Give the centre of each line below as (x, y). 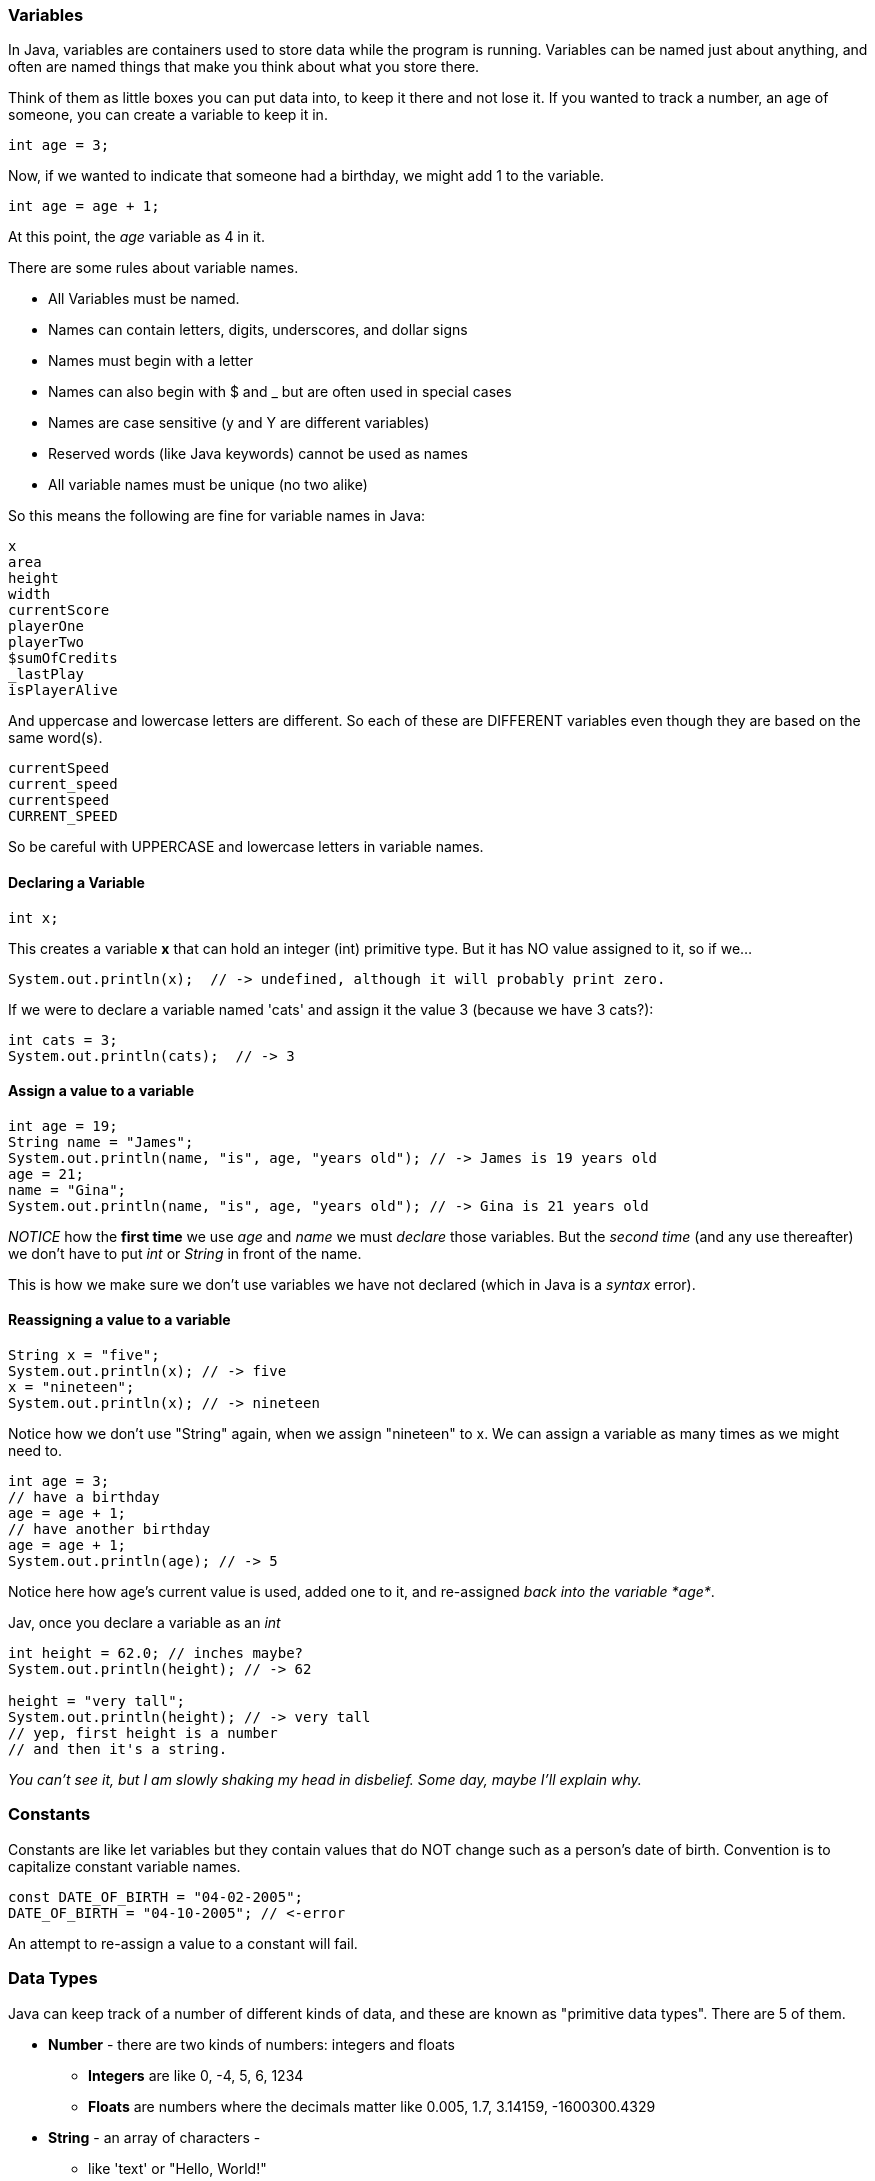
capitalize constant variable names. (124, 1866)
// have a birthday (84, 1497)
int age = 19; (63, 1125)
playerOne (46, 626)
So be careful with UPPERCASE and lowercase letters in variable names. (246, 847)
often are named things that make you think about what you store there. (244, 67)
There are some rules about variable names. (153, 268)
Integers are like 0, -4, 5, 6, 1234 (196, 2075)
